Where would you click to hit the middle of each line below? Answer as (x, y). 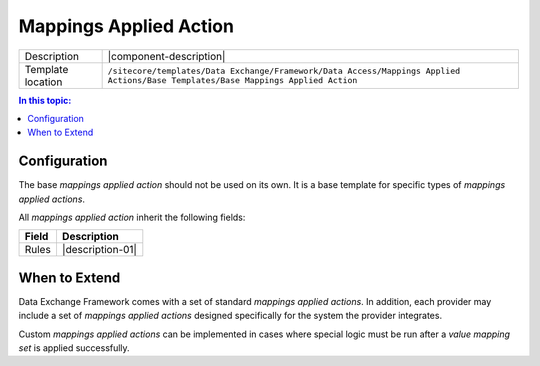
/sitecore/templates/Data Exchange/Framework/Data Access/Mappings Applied (284, 70)
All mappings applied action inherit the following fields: (132, 217)
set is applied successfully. (74, 348)
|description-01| (99, 250)
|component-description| (166, 56)
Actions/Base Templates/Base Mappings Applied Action (232, 80)
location (43, 82)
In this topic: (45, 100)
